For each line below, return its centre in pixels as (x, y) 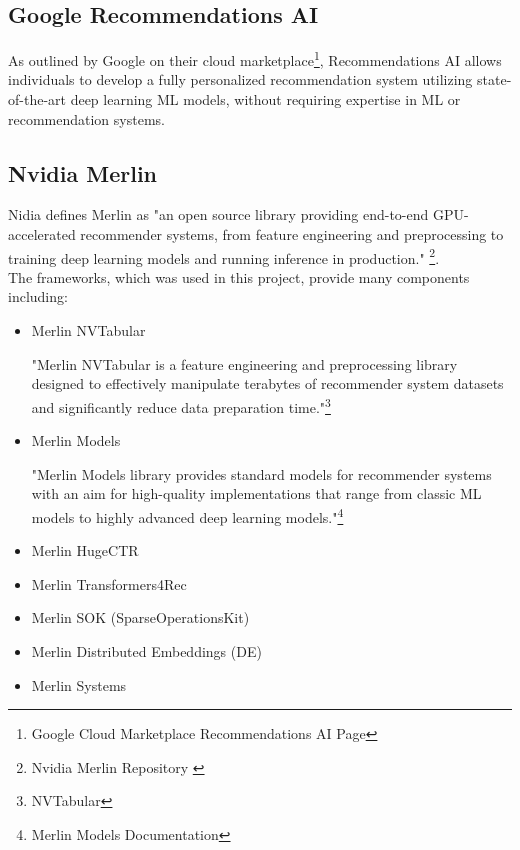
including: (38, 296)
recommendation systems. (86, 118)
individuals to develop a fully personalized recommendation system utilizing (240, 79)
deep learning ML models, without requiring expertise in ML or (265, 99)
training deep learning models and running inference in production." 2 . (224, 256)
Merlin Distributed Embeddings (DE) (146, 650)
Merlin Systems (79, 684)
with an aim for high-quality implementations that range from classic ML (256, 493)
